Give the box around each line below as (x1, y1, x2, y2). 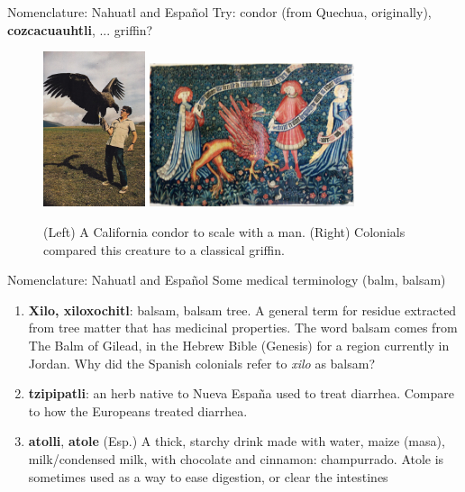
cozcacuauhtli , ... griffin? (7, 20, 153, 39)
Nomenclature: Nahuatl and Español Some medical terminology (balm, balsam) (7, 270, 446, 289)
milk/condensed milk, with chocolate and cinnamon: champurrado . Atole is (28, 449, 444, 468)
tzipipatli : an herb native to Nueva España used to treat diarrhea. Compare (28, 384, 454, 403)
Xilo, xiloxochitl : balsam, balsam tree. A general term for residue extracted (28, 300, 457, 319)
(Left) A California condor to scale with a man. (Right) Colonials (43, 223, 406, 241)
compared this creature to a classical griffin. (43, 240, 285, 259)
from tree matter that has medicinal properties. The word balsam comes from (28, 318, 458, 337)
